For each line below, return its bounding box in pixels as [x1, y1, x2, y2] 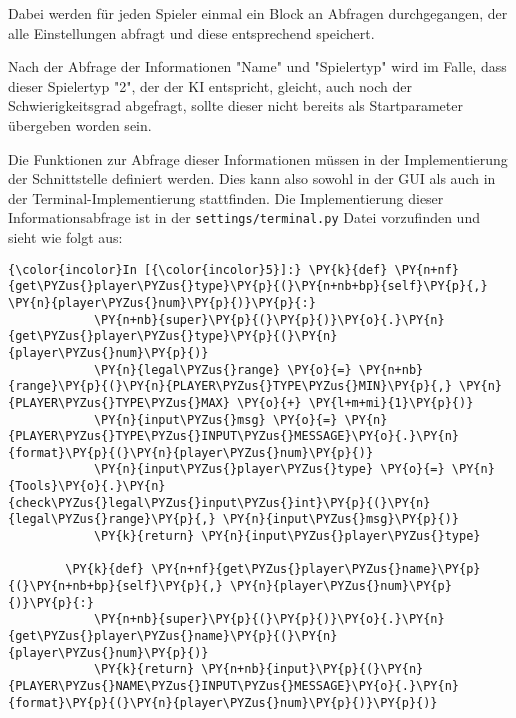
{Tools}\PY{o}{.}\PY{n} [8, 479, 166, 494]
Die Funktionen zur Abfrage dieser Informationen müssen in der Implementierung [8, 148, 508, 169]
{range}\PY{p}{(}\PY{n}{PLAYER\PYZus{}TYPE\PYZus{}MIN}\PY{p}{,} [8, 379, 452, 394]
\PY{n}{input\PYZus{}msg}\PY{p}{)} [222, 512, 460, 527]
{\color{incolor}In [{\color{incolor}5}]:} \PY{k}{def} [8, 262, 388, 277]
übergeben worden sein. [8, 114, 152, 135]
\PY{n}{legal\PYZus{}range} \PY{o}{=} [93, 362, 352, 377]
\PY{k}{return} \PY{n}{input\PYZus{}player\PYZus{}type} [93, 529, 481, 544]
